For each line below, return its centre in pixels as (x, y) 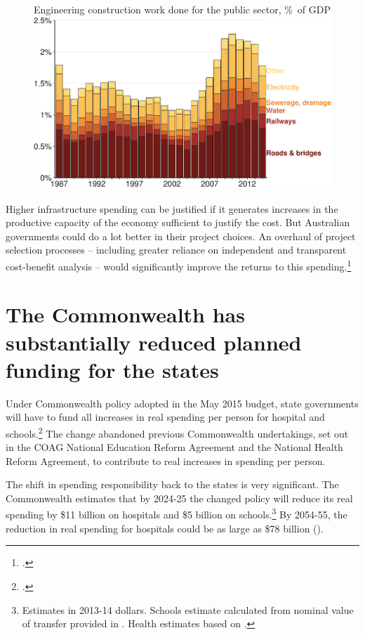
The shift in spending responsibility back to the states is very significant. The (172, 484)
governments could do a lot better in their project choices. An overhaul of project (181, 236)
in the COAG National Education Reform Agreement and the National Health (174, 447)
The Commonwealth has (125, 314)
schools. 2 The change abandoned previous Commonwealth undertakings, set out (177, 432)
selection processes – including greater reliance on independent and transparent (176, 250)
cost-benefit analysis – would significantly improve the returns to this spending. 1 (179, 265)
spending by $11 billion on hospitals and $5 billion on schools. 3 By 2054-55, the (177, 513)
